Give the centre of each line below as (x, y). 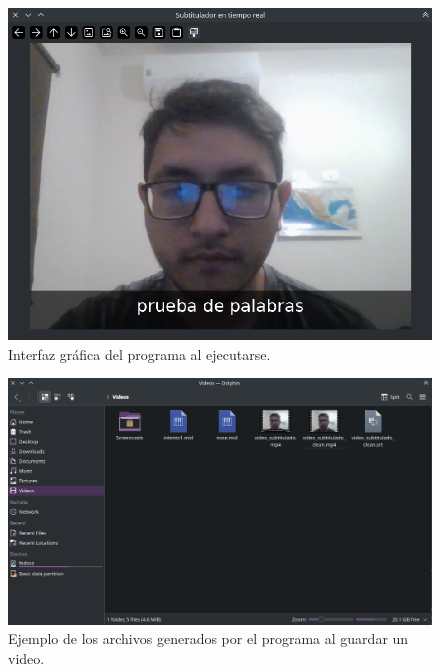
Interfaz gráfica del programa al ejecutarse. (139, 353)
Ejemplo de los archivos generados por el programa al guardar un (208, 638)
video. (26, 657)
